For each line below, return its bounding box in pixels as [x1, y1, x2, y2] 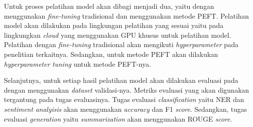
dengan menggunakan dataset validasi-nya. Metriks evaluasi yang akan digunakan [4, 84, 249, 95]
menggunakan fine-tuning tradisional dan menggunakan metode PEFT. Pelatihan [4, 10, 249, 21]
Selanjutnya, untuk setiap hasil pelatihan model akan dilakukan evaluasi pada [4, 75, 238, 85]
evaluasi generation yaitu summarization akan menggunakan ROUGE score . [4, 113, 232, 124]
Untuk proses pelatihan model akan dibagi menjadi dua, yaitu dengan [4, 1, 214, 11]
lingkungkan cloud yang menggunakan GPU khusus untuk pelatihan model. [4, 29, 231, 40]
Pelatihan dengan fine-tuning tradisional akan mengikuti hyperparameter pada [4, 39, 239, 50]
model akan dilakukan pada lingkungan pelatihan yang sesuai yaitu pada [4, 20, 224, 30]
